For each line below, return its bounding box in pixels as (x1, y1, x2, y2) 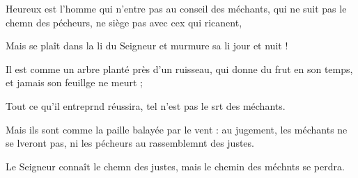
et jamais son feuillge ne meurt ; (6, 75, 143, 90)
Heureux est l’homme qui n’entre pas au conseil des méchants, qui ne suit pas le (6, 1, 347, 15)
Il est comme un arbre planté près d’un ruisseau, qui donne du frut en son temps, (6, 61, 353, 76)
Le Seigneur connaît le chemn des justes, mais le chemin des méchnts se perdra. (6, 159, 345, 173)
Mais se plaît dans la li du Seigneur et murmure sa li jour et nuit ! (6, 38, 288, 53)
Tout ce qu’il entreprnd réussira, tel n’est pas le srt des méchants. (6, 98, 286, 113)
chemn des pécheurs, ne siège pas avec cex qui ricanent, (6, 15, 242, 29)
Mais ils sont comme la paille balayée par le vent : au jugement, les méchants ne (6, 122, 348, 136)
